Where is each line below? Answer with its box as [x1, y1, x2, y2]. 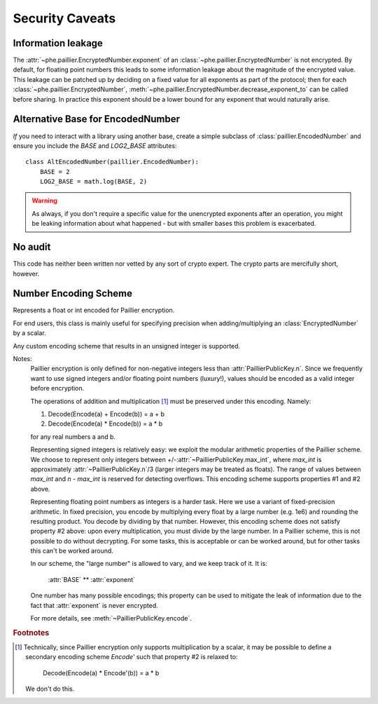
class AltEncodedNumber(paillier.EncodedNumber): [25, 158, 199, 166]
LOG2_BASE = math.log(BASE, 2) [39, 177, 148, 186]
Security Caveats [13, 11, 116, 26]
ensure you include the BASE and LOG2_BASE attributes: [13, 141, 178, 150]
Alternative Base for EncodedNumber [13, 113, 180, 126]
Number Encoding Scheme [13, 287, 133, 299]
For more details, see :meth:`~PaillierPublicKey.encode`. [30, 614, 192, 623]
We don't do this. [25, 684, 75, 693]
